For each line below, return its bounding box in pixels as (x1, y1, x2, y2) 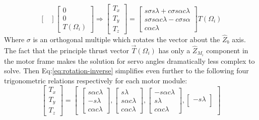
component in (206, 45, 248, 55)
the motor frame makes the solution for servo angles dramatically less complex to (4, 55, 255, 66)
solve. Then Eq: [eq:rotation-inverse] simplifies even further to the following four (4, 65, 249, 76)
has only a (158, 45, 190, 55)
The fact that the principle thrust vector (4, 45, 129, 55)
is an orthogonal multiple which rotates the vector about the (33, 34, 220, 44)
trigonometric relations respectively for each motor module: (4, 75, 187, 85)
